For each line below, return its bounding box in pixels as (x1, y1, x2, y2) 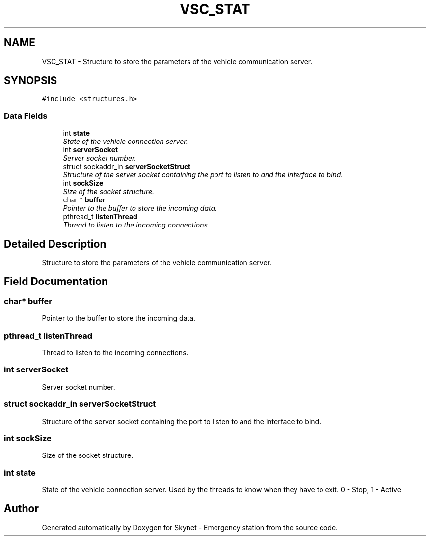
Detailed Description (4, 237, 107, 250)
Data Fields (4, 111, 48, 121)
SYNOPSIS (4, 74, 57, 87)
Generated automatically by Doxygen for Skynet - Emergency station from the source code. (42, 523, 338, 532)
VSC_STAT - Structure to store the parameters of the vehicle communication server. (42, 57, 313, 66)
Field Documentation (4, 275, 108, 288)
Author (4, 502, 39, 515)
